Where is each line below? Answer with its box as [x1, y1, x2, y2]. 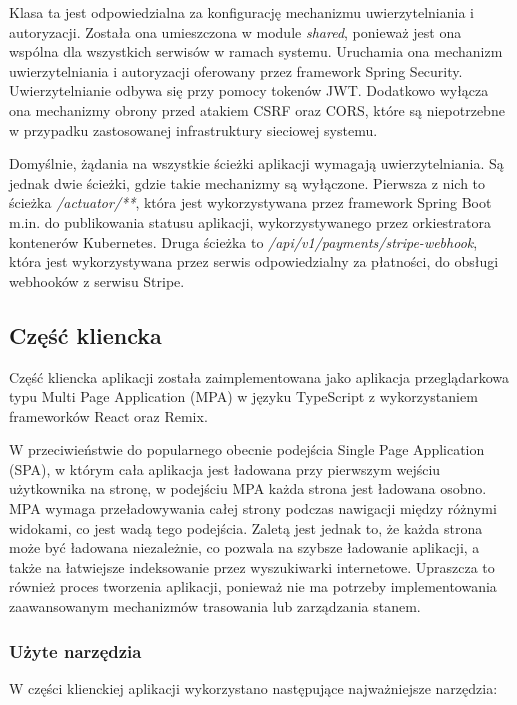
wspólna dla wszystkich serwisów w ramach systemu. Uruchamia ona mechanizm [9, 41, 503, 62]
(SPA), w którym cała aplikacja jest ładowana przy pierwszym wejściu [9, 458, 441, 479]
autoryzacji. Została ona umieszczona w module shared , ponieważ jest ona [9, 21, 462, 42]
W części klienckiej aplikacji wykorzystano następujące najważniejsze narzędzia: [9, 677, 498, 698]
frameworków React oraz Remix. [9, 405, 208, 426]
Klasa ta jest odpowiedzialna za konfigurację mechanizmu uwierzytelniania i [9, 2, 474, 22]
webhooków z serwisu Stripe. [9, 270, 185, 291]
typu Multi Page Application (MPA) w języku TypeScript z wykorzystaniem [9, 386, 478, 407]
